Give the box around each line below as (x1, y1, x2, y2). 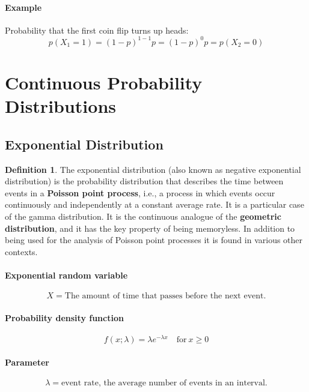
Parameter (5, 355, 49, 368)
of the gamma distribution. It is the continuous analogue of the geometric (5, 210, 281, 223)
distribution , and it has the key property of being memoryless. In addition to (5, 222, 295, 234)
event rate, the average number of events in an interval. (61, 378, 268, 387)
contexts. (5, 245, 38, 258)
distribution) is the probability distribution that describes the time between (5, 175, 284, 187)
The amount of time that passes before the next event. (64, 292, 266, 301)
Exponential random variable (5, 269, 128, 281)
